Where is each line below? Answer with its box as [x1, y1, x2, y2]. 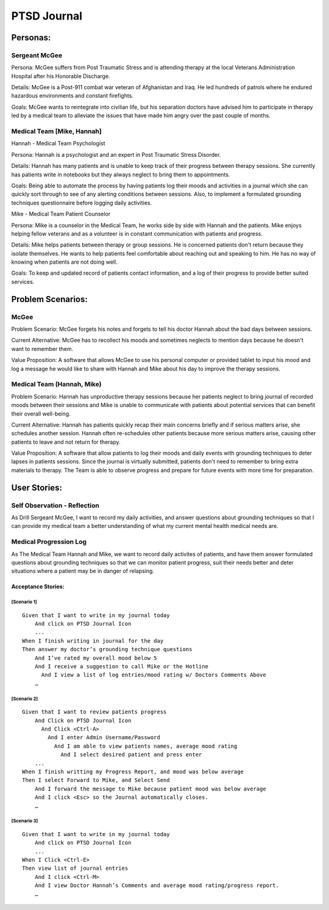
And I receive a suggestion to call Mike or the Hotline [34, 663, 208, 670]
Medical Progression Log [11, 538, 87, 546]
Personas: [11, 32, 51, 43]
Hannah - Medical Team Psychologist [11, 140, 105, 147]
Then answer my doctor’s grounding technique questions [22, 646, 193, 653]
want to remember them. [11, 345, 74, 352]
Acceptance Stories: [11, 583, 65, 590]
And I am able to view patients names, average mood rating [54, 742, 238, 749]
